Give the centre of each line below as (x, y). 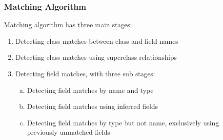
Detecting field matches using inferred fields (92, 106)
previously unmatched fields (69, 132)
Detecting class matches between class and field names (97, 41)
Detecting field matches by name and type (90, 90)
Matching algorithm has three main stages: (68, 25)
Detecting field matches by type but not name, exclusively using (123, 122)
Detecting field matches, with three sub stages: (85, 73)
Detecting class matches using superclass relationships (96, 57)
